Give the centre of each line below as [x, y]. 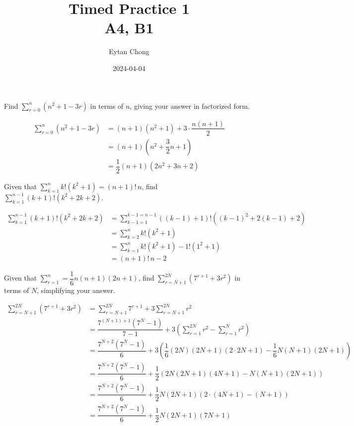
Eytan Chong [129, 51]
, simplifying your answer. [76, 290]
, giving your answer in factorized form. [190, 106]
